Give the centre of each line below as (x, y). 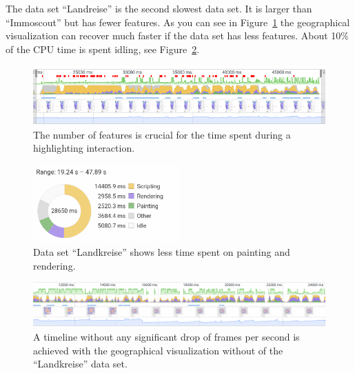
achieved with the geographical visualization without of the (158, 350)
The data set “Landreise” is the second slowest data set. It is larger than (159, 8)
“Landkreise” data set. (80, 364)
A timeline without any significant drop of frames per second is (166, 336)
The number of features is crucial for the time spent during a (162, 134)
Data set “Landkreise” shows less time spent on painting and (162, 252)
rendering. (54, 265)
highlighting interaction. (84, 148)
